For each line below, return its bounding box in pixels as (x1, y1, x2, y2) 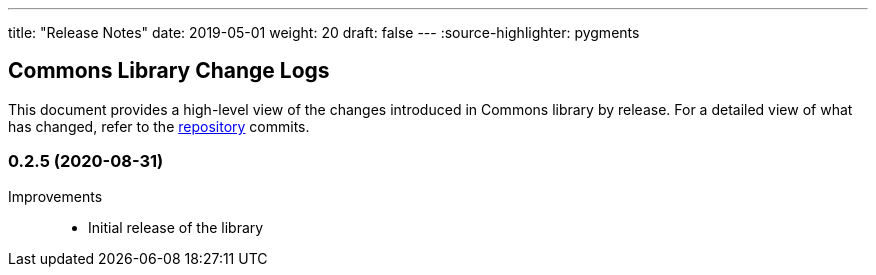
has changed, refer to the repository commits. (8, 117, 310, 135)
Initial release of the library (88, 218, 264, 236)
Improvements (8, 187, 103, 205)
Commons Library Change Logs (8, 58, 330, 84)
